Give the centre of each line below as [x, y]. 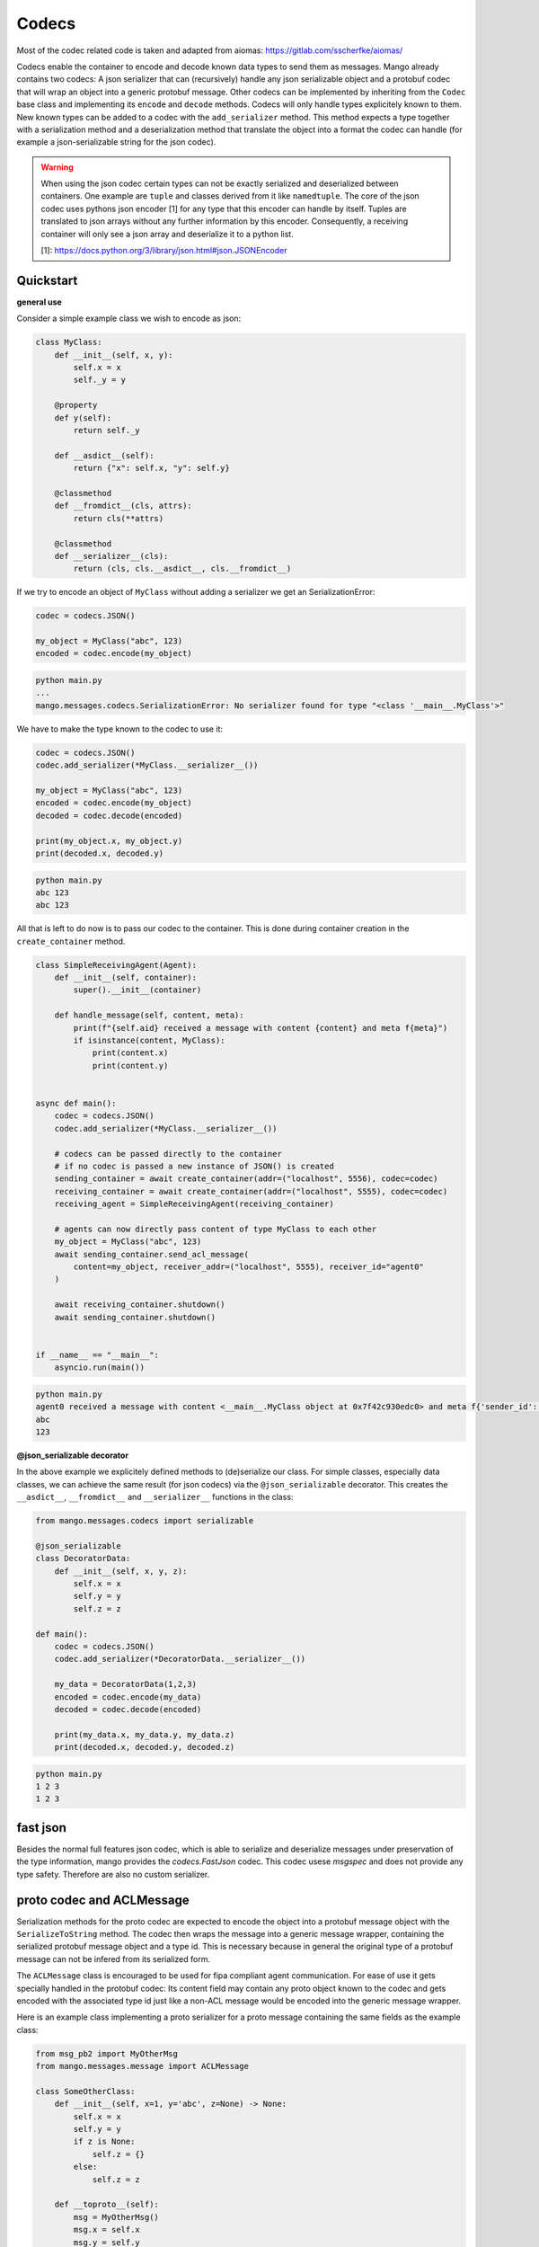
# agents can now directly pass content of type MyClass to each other [216, 1229]
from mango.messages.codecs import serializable [145, 1521]
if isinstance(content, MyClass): [149, 1040]
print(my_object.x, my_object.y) [109, 841]
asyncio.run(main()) [100, 1368]
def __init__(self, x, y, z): [121, 1571]
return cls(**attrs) [119, 518]
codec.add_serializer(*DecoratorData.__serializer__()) [180, 1659]
